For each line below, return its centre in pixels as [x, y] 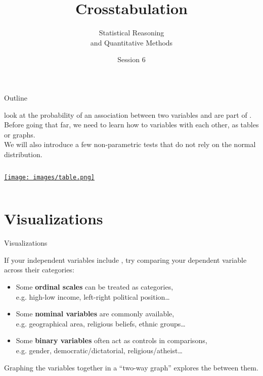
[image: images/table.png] [49, 178]
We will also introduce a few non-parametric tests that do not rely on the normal [130, 144]
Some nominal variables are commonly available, [95, 314]
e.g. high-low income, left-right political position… [93, 296]
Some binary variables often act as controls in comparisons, [112, 340]
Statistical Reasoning [131, 33]
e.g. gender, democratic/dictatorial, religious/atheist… [99, 350]
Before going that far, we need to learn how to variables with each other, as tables [131, 125]
